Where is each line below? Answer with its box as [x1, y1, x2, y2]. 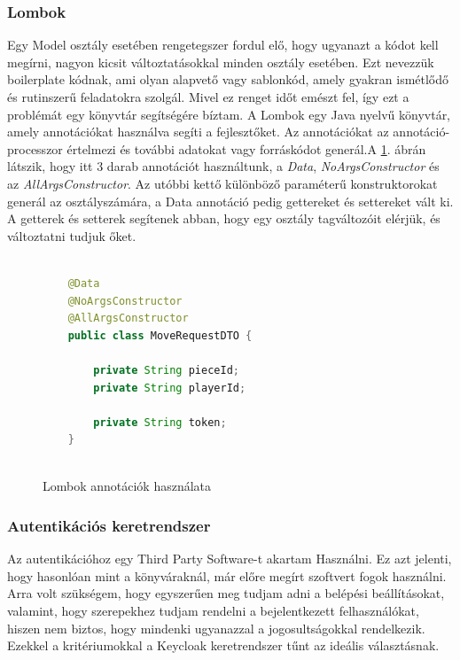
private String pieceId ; [93, 363, 239, 377]
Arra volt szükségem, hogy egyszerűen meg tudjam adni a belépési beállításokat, [7, 584, 445, 602]
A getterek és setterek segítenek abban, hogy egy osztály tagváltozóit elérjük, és [7, 209, 441, 228]
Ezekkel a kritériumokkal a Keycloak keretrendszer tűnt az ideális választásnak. [7, 636, 440, 655]
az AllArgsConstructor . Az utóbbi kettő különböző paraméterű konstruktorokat [7, 174, 438, 192]
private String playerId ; [93, 381, 246, 394]
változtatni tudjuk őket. [7, 226, 136, 245]
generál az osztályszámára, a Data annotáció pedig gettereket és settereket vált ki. [7, 191, 454, 210]
